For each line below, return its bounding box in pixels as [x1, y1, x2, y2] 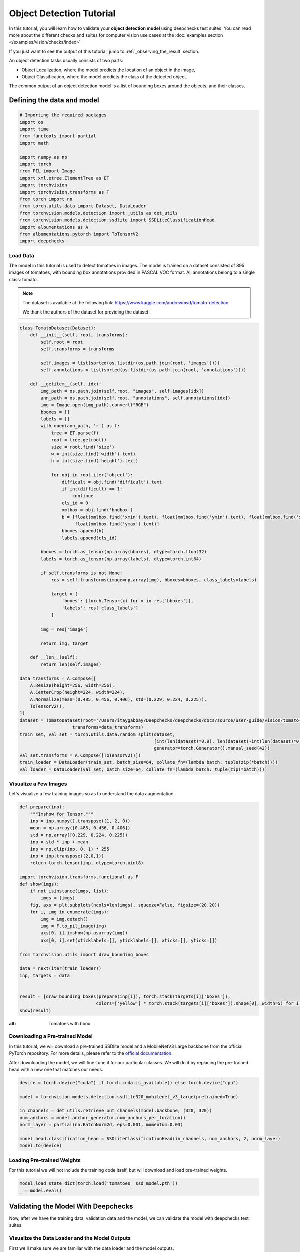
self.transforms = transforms [40, 346, 115, 352]
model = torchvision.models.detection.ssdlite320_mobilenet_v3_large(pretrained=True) [19, 1094, 239, 1099]
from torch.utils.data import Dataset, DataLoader [19, 203, 147, 209]
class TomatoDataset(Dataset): [19, 325, 97, 331]
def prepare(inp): [19, 804, 65, 810]
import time [19, 126, 49, 132]
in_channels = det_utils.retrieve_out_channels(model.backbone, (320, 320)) [19, 1108, 212, 1114]
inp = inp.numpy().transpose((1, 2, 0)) [30, 818, 131, 824]
